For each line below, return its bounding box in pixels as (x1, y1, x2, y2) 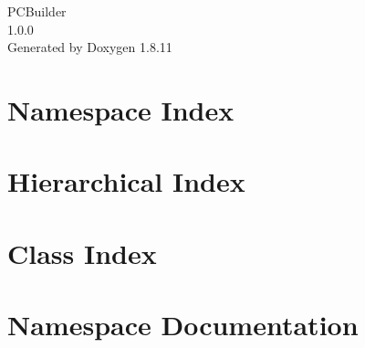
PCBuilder (7, 2, 67, 20)
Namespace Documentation (7, 306, 359, 343)
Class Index (7, 234, 157, 271)
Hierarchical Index (7, 163, 245, 200)
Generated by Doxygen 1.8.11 (7, 37, 172, 57)
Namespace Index (7, 90, 235, 128)
